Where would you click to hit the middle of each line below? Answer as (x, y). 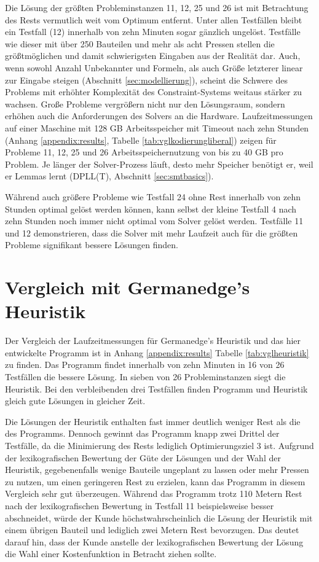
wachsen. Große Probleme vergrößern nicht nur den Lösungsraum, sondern (145, 103)
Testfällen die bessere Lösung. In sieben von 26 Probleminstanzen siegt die (145, 376)
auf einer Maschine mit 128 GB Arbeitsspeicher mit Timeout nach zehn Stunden (157, 127)
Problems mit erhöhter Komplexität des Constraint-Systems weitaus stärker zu (154, 92)
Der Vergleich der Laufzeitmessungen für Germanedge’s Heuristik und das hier (153, 341)
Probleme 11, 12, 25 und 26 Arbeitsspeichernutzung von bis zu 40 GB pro (144, 152)
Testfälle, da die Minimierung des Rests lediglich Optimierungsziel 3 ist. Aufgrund (159, 445)
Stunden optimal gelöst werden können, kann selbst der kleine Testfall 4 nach (151, 209)
